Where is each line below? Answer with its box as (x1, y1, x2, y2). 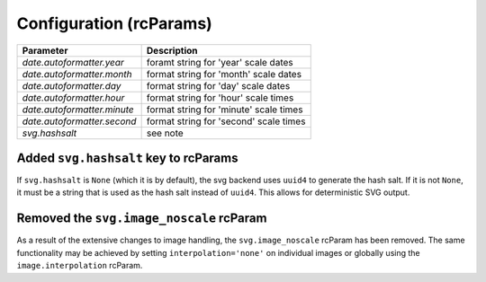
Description (146, 44, 198, 57)
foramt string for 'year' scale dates (146, 56, 293, 68)
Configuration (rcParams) (16, 13, 213, 33)
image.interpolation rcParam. (16, 260, 143, 271)
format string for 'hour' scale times (146, 91, 294, 103)
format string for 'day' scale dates (146, 79, 291, 92)
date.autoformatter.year (22, 56, 125, 68)
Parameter (22, 44, 68, 57)
